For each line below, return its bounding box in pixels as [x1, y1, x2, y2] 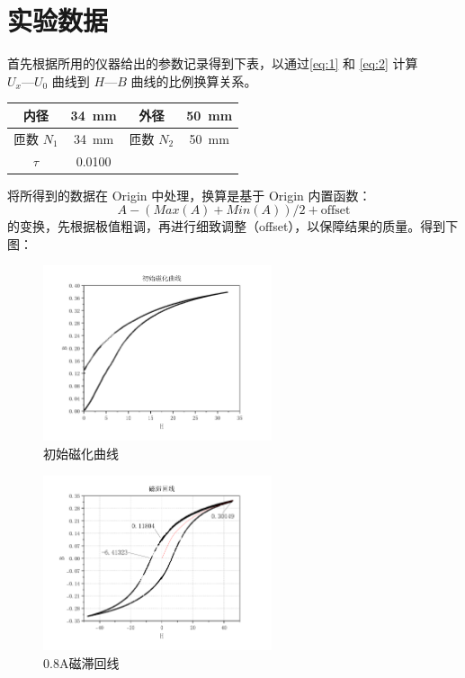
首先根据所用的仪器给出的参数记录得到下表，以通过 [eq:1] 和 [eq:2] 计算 [7, 54, 418, 73]
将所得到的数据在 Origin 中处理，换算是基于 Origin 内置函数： [7, 185, 371, 204]
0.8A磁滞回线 [43, 654, 120, 673]
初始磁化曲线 [43, 443, 119, 462]
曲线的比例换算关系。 [130, 71, 257, 90]
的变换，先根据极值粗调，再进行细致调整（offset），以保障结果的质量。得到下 [7, 217, 459, 236]
